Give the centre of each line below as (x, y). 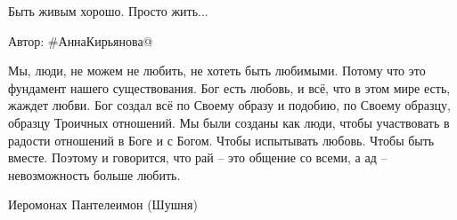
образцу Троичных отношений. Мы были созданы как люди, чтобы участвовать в (229, 122)
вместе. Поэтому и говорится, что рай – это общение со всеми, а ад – (198, 157)
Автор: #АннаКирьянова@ (81, 40)
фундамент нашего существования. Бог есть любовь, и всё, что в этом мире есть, (229, 87)
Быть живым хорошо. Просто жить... (108, 11)
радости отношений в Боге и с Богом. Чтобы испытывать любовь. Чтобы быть (221, 140)
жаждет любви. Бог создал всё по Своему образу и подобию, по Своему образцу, (229, 105)
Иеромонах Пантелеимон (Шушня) (103, 204)
